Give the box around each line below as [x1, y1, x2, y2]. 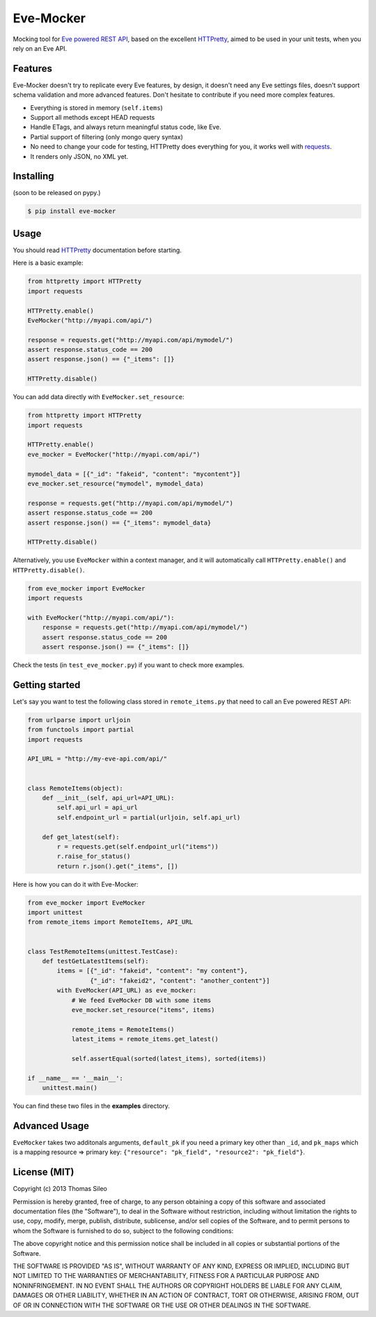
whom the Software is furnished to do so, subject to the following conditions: [13, 1226, 234, 1235]
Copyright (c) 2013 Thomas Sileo [13, 1185, 107, 1193]
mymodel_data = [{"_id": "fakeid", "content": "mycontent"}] [27, 470, 241, 478]
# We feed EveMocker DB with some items [71, 996, 212, 1004]
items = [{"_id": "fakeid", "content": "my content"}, [56, 967, 249, 975]
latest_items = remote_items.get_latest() [71, 1035, 219, 1043]
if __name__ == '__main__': [27, 1074, 123, 1082]
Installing [13, 171, 55, 182]
